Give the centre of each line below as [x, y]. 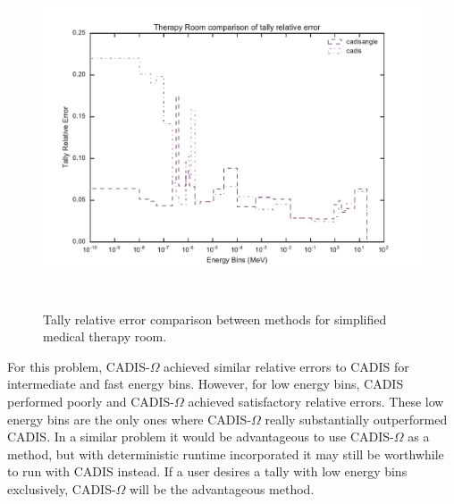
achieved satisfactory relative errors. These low [316, 401]
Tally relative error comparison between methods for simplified [215, 319]
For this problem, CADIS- [79, 366]
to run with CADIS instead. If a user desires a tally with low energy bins [207, 471]
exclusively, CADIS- [62, 488]
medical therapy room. [105, 336]
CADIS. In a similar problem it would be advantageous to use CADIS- [201, 437]
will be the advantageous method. [222, 488]
